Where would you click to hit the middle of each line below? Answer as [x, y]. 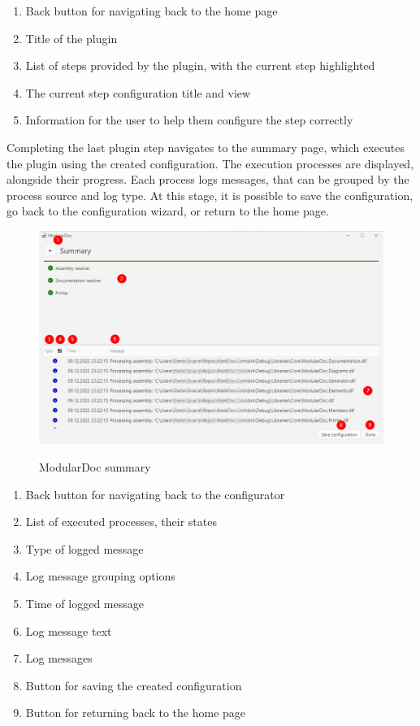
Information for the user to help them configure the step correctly [189, 120]
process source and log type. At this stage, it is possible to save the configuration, [210, 195]
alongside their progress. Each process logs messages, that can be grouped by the [208, 179]
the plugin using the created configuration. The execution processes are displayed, [210, 163]
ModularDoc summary [95, 467]
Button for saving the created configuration [134, 685]
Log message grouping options [100, 576]
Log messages [59, 658]
